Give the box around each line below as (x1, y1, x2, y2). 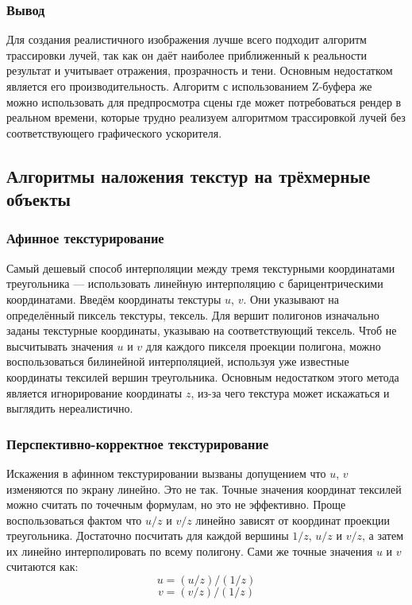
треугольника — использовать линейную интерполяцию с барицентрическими (6, 275, 383, 292)
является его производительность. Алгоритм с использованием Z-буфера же (6, 78, 372, 94)
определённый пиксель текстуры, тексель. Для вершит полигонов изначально (6, 306, 379, 323)
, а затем (362, 527, 404, 544)
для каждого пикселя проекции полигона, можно (145, 337, 381, 354)
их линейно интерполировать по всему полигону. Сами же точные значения (6, 542, 373, 559)
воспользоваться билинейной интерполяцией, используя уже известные (6, 353, 349, 370)
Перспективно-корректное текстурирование (6, 433, 269, 453)
